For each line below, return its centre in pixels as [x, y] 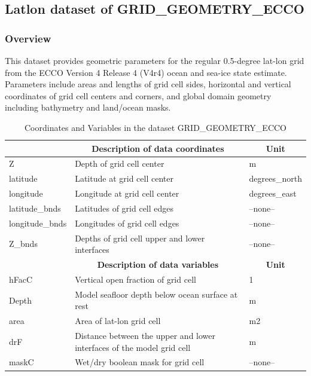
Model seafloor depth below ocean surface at [156, 294]
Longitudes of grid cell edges [127, 223]
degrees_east [273, 193]
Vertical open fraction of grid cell [135, 279]
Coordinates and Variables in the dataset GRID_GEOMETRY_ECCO [155, 127]
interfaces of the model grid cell [133, 347]
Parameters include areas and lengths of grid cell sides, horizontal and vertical [148, 84]
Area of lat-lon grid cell [118, 321]
